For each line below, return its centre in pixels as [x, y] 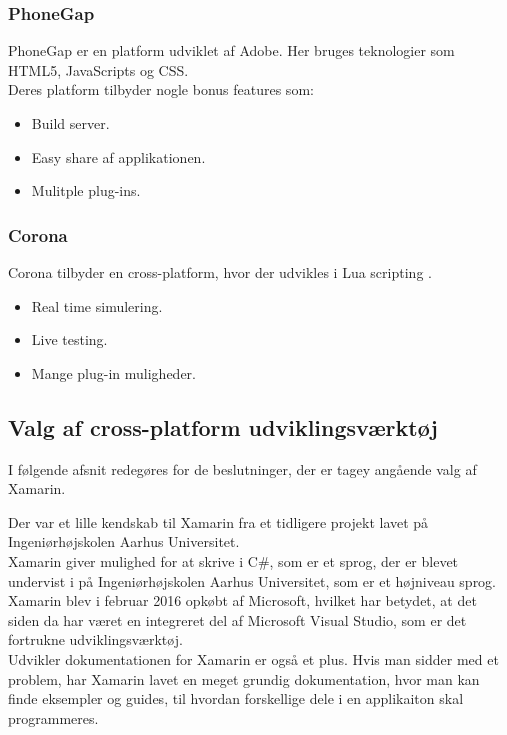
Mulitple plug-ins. [86, 190]
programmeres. [53, 717]
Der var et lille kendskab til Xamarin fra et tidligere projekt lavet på [218, 521]
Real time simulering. [97, 305]
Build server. [70, 123]
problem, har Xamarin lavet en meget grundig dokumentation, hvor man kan [244, 678]
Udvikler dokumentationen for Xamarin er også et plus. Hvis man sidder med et [253, 658]
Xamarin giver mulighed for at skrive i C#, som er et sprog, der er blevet [233, 560]
